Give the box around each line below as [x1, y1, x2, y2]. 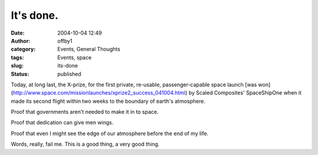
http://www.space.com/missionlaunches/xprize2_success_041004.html [12, 89, 185, 96]
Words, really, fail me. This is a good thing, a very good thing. [11, 141, 160, 148]
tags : [11, 53, 24, 61]
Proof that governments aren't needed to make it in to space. [11, 109, 159, 116]
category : [11, 46, 36, 53]
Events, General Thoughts [57, 46, 121, 53]
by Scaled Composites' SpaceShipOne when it [188, 89, 302, 96]
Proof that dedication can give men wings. [11, 119, 114, 126]
